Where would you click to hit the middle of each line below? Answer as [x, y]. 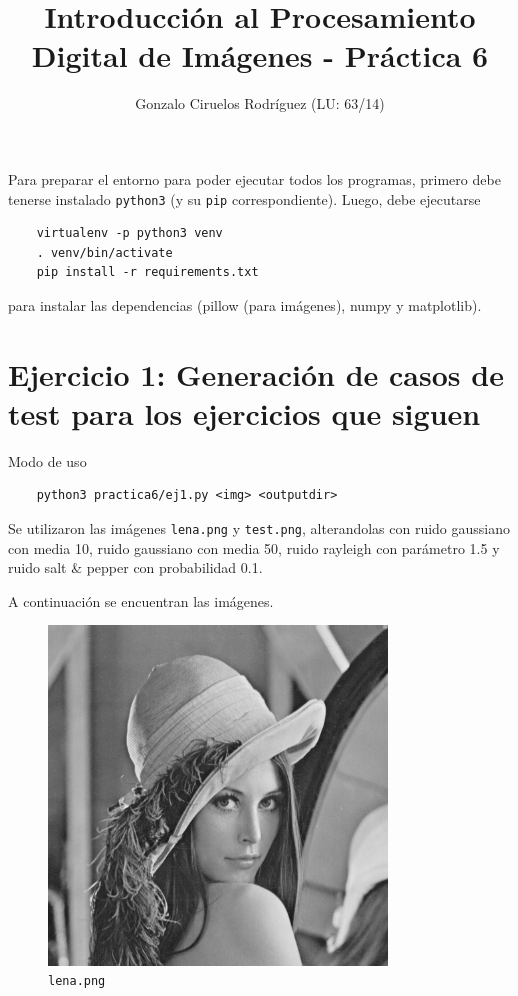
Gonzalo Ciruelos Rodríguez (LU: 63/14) [260, 103]
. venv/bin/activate [104, 252]
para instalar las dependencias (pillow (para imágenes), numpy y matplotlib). [245, 304]
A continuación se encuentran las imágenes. [141, 600]
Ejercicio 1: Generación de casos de [256, 373]
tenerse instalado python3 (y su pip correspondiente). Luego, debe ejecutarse [244, 198]
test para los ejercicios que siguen [244, 412]
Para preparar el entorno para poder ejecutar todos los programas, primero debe [254, 178]
